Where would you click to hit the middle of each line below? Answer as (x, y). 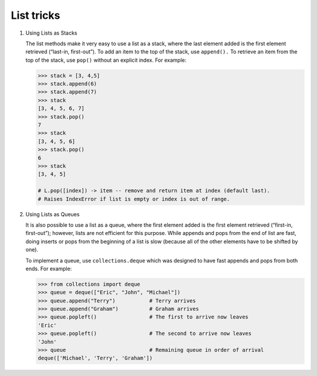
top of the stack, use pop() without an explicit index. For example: (106, 60)
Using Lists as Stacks (51, 33)
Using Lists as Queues (53, 214)
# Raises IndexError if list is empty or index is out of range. (134, 199)
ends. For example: (49, 268)
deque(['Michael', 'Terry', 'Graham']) (95, 358)
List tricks (36, 15)
